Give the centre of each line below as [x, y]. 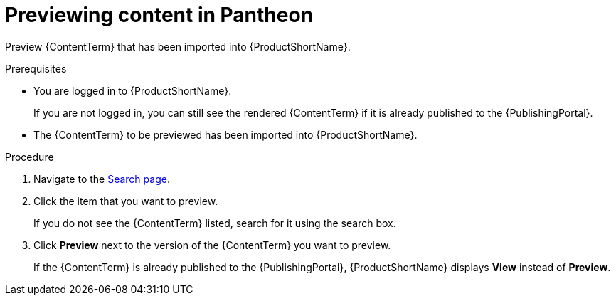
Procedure [30, 157]
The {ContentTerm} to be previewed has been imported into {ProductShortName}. [225, 134]
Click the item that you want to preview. [126, 201]
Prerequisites [36, 68]
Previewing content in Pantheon [159, 15]
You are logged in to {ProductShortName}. [133, 90]
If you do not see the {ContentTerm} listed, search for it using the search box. [215, 223]
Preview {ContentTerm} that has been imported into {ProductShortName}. [178, 46]
